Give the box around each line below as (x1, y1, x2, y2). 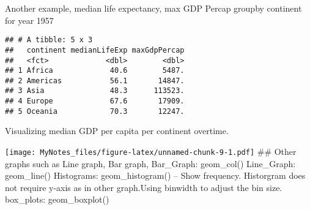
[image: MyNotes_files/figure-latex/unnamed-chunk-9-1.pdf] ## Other (5, 145, 297, 158)
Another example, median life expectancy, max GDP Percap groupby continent (5, 2, 302, 14)
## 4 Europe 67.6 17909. (5, 97, 185, 106)
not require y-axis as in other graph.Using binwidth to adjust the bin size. (5, 181, 282, 193)
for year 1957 (5, 13, 54, 26)
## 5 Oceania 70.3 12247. (5, 107, 185, 116)
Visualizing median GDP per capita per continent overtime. (5, 124, 229, 137)
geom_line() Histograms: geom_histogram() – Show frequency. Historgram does (5, 169, 306, 182)
